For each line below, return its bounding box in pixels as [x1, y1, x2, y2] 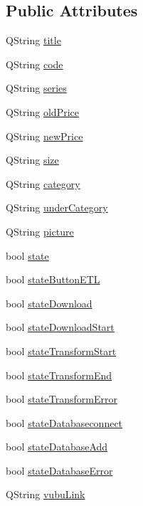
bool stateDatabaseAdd [6, 439, 108, 454]
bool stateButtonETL [6, 272, 100, 287]
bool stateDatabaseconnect [6, 415, 123, 430]
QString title [6, 33, 61, 48]
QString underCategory [6, 200, 108, 215]
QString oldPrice [6, 104, 79, 119]
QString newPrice [6, 128, 83, 143]
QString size [6, 152, 59, 167]
